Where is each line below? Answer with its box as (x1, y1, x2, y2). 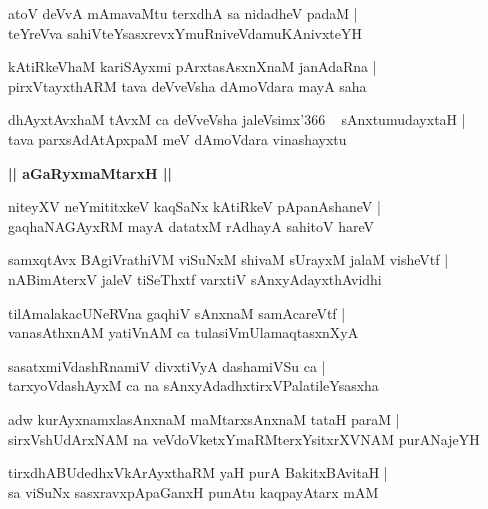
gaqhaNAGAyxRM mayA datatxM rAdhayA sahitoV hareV (8, 215, 375, 236)
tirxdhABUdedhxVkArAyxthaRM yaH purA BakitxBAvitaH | (8, 462, 388, 483)
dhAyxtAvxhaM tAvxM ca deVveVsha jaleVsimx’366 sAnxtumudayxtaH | (8, 109, 466, 130)
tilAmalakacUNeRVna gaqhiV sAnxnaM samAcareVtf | (8, 302, 346, 323)
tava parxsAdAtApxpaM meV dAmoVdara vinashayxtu (8, 128, 347, 149)
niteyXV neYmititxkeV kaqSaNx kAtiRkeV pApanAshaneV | (8, 196, 381, 217)
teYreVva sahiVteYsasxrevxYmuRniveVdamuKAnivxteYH (8, 22, 363, 43)
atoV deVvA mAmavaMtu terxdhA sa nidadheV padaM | (8, 3, 358, 23)
